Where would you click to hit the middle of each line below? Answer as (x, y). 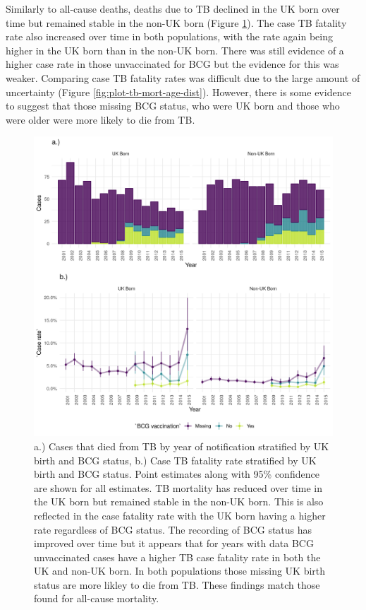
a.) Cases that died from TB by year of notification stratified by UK (182, 446)
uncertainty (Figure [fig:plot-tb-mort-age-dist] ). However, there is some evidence (178, 92)
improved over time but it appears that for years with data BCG (174, 543)
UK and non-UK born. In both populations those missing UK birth (180, 571)
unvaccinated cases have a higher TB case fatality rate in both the (177, 557)
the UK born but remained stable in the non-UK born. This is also (179, 502)
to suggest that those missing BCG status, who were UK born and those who (173, 106)
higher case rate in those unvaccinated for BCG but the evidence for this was (172, 64)
